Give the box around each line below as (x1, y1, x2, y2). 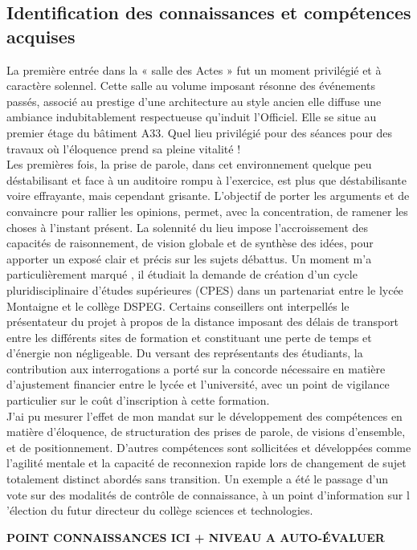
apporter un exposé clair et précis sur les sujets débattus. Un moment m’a (6, 250, 372, 267)
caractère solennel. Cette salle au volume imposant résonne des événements (6, 77, 375, 94)
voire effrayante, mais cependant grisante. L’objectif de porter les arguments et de (6, 187, 410, 204)
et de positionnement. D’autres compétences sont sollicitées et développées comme (6, 438, 411, 455)
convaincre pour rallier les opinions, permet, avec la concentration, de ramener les (6, 202, 408, 219)
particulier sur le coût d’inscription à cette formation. (6, 392, 270, 409)
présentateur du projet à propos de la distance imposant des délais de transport (6, 313, 399, 330)
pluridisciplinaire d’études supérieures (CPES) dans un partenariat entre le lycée (6, 281, 403, 298)
